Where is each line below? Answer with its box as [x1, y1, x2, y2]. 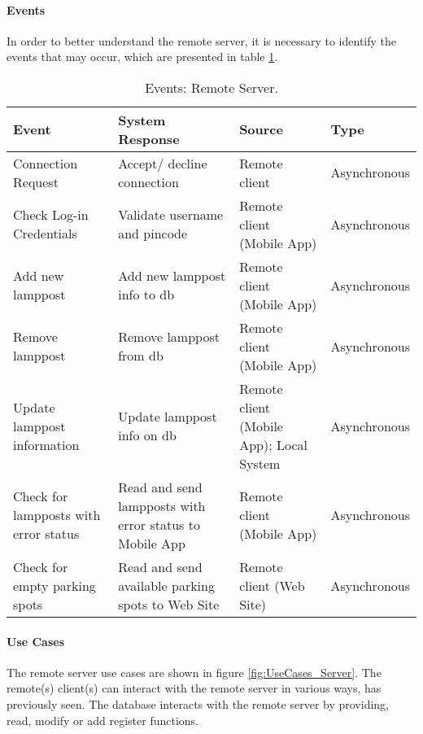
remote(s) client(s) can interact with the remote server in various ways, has [7, 679, 382, 697]
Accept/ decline [118, 153, 207, 173]
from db [118, 346, 164, 365]
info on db [118, 426, 177, 445]
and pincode [118, 224, 188, 243]
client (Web [239, 575, 305, 595]
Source [239, 120, 283, 139]
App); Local [239, 435, 307, 454]
